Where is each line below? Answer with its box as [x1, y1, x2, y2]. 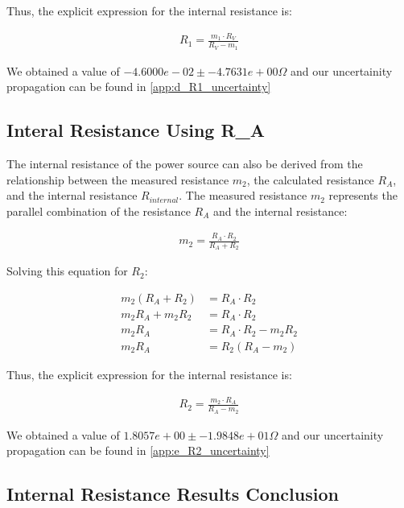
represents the [328, 187, 398, 204]
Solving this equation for [6, 262, 128, 279]
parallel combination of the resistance [6, 202, 191, 219]
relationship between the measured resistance [6, 171, 229, 188]
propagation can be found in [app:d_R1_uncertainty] [6, 78, 271, 95]
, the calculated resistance [246, 171, 374, 188]
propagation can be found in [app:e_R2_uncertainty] [6, 442, 270, 459]
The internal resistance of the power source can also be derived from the [6, 155, 363, 171]
